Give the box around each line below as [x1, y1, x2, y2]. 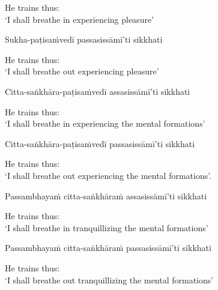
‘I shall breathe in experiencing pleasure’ [5, 13, 154, 25]
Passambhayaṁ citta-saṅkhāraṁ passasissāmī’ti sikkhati [5, 241, 211, 254]
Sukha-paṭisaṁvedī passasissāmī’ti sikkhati [5, 33, 163, 46]
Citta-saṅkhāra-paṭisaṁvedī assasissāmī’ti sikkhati [5, 85, 190, 97]
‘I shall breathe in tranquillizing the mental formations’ [5, 221, 208, 234]
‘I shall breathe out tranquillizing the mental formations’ [5, 273, 214, 286]
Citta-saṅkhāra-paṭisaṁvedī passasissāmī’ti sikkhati [5, 137, 195, 150]
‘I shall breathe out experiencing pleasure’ [5, 65, 159, 77]
